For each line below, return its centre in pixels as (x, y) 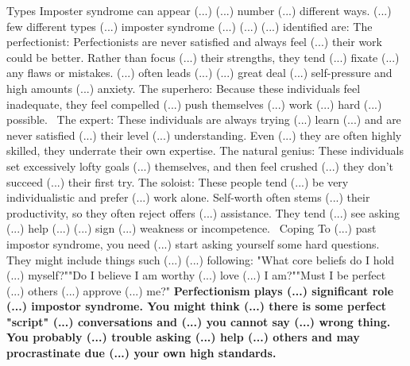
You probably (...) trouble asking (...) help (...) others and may (183, 337)
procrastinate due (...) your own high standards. (141, 353)
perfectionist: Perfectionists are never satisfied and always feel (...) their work (194, 42)
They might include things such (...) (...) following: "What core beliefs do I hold (201, 259)
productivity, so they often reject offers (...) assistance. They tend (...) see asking (203, 212)
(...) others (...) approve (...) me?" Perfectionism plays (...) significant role (200, 290)
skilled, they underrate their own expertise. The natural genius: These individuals (205, 150)
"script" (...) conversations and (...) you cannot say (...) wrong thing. (199, 321)
